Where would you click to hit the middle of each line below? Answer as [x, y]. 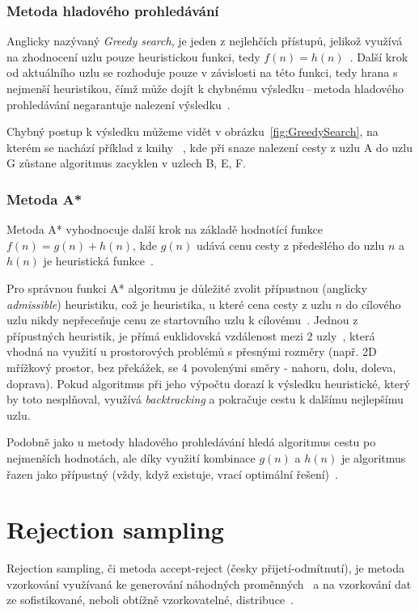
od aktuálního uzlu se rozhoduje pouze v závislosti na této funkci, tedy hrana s [202, 72]
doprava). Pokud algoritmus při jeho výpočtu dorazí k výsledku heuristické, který [208, 383]
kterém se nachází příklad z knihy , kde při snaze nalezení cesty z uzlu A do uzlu [209, 147]
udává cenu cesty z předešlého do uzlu [290, 245]
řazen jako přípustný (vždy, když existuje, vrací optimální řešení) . [172, 473]
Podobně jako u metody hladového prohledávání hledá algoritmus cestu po [191, 442]
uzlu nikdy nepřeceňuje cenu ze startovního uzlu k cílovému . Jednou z [182, 320]
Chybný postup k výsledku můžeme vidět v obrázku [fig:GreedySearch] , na [193, 131]
